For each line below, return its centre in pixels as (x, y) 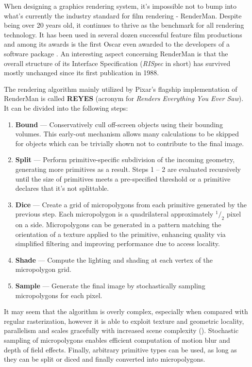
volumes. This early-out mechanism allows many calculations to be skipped (127, 134)
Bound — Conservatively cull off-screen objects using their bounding (119, 124)
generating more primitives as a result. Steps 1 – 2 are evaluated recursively (128, 169)
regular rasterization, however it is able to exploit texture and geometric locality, (124, 321)
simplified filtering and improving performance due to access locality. (118, 243)
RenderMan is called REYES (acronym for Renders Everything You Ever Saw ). (124, 98)
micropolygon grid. (43, 269)
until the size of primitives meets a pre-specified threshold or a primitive (123, 178)
